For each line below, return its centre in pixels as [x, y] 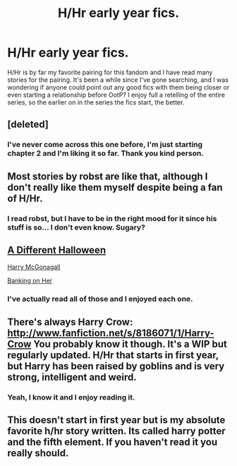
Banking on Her [30, 281]
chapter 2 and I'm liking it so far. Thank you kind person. [106, 153]
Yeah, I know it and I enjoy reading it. [71, 397]
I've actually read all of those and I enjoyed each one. [100, 299]
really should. [38, 453]
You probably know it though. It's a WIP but [130, 344]
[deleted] [28, 125]
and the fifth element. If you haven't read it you [112, 442]
